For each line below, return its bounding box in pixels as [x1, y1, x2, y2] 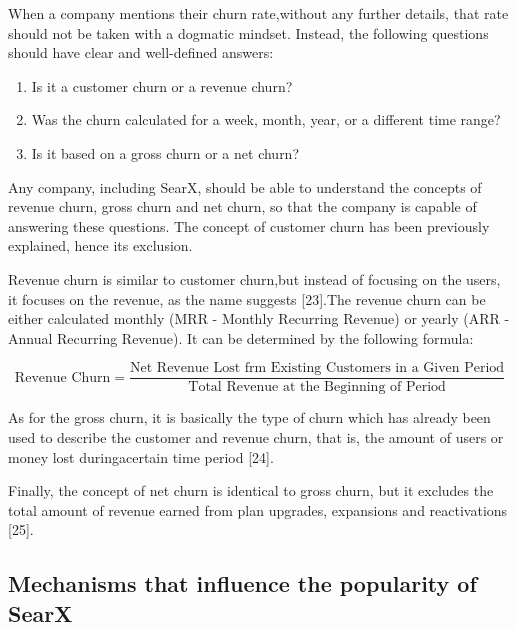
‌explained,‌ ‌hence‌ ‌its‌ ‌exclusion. [8, 235, 193, 256]
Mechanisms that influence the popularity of [8, 568, 477, 599]
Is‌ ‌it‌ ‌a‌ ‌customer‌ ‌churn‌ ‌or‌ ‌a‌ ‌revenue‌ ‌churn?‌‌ [31, 75, 293, 96]
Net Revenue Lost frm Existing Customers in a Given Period [130, 361, 505, 376]
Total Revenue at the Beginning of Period [188, 380, 446, 395]
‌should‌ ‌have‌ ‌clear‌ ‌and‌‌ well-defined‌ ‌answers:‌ [8, 42, 274, 63]
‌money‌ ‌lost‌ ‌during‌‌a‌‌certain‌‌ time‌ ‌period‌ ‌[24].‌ [8, 446, 274, 467]
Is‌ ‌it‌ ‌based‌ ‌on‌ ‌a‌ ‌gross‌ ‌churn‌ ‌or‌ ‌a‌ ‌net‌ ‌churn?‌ [31, 142, 300, 163]
